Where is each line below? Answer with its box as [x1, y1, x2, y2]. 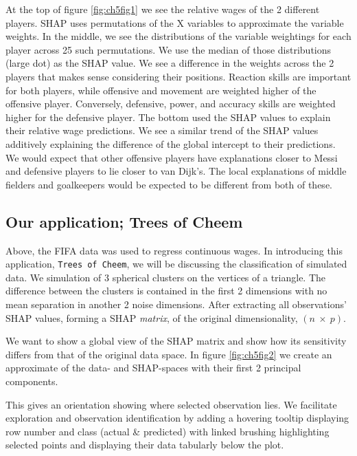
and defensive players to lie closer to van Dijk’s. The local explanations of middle [5, 164, 347, 178]
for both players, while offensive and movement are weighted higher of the [5, 83, 316, 97]
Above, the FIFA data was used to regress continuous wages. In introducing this [5, 243, 343, 257]
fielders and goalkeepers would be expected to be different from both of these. [5, 177, 332, 191]
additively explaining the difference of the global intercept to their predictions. [5, 136, 336, 151]
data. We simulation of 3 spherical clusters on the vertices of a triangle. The [5, 270, 326, 284]
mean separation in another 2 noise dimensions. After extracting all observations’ [5, 296, 347, 311]
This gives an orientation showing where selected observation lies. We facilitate [5, 397, 337, 411]
